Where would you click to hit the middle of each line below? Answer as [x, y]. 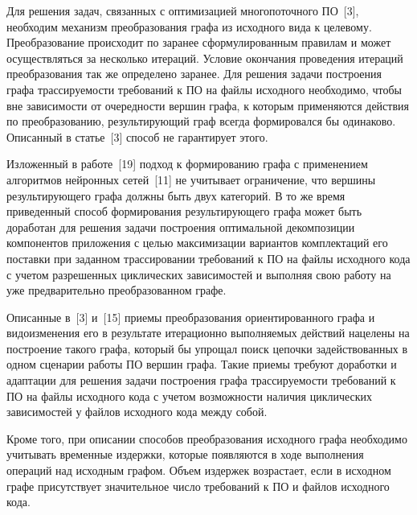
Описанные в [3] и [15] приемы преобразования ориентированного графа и [191, 317]
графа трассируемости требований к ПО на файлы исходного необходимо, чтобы [204, 89]
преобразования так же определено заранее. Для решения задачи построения [194, 74]
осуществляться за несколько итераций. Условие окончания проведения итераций [205, 58]
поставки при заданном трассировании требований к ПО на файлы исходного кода [208, 258]
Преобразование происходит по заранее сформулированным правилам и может [199, 42]
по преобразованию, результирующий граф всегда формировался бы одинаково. [201, 121]
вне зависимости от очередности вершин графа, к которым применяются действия [208, 105]
